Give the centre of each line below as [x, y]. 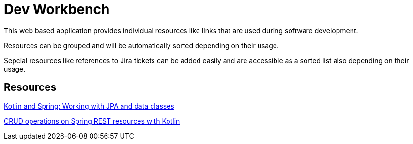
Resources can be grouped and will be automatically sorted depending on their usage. [141, 45]
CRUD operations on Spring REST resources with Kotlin [92, 121]
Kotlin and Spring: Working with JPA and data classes [89, 106]
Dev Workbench [57, 9]
